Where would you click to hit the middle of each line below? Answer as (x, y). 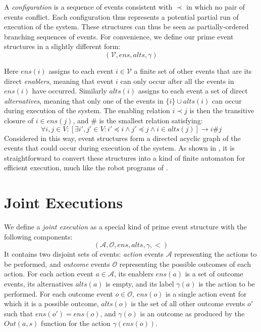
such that (19, 313)
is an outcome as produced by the (192, 313)
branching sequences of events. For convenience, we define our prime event (119, 36)
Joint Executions (64, 202)
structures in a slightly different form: (62, 46)
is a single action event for (206, 293)
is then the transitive (222, 110)
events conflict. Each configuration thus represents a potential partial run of (121, 16)
